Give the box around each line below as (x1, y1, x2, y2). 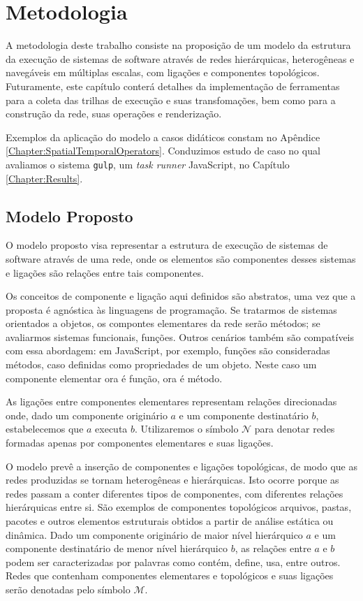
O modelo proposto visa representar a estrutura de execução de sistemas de (6, 238, 328, 252)
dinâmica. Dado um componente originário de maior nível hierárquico (6, 527, 303, 542)
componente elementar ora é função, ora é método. (6, 370, 223, 385)
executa (95, 421, 128, 436)
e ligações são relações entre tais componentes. (6, 265, 204, 280)
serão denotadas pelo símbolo (6, 581, 131, 596)
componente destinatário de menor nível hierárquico (6, 541, 228, 556)
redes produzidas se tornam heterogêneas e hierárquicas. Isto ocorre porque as (6, 472, 339, 487)
